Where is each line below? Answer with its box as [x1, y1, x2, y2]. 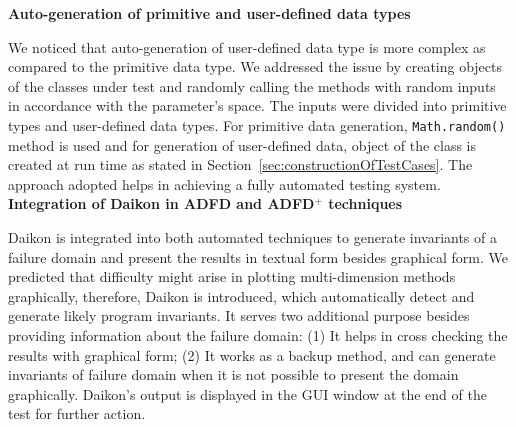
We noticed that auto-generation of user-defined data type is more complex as [8, 36, 486, 57]
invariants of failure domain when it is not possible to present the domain [8, 364, 459, 385]
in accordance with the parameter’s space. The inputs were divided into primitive [8, 95, 507, 116]
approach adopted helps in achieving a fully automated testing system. [8, 173, 441, 194]
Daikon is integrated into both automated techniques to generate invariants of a [8, 227, 497, 247]
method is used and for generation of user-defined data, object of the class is [8, 134, 477, 155]
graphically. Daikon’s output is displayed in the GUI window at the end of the [8, 383, 487, 404]
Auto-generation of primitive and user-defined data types [8, 3, 411, 23]
